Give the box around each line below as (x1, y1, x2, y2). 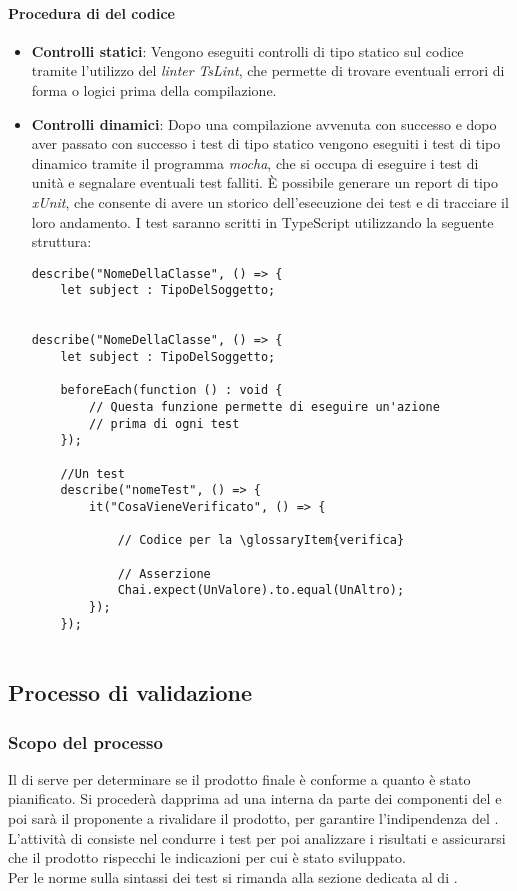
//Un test (60, 466, 125, 481)
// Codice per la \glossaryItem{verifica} (117, 533, 405, 548)
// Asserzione (117, 566, 211, 581)
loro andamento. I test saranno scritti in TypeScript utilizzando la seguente (31, 211, 494, 232)
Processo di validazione (8, 677, 253, 708)
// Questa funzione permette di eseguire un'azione (89, 399, 440, 414)
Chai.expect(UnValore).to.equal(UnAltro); (117, 583, 405, 598)
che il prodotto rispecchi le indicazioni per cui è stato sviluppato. (8, 847, 406, 868)
